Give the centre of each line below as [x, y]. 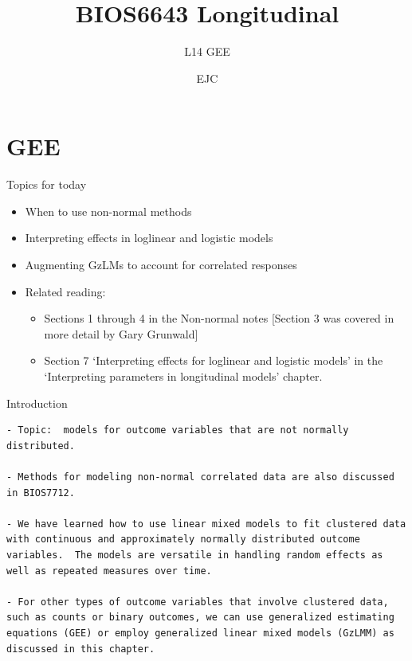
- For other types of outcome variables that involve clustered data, [198, 602]
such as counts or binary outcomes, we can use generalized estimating [200, 618]
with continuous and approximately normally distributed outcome [183, 540]
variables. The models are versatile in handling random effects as [195, 555]
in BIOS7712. [41, 493]
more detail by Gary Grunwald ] [121, 333]
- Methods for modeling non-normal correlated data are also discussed [200, 477]
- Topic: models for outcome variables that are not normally [178, 430]
